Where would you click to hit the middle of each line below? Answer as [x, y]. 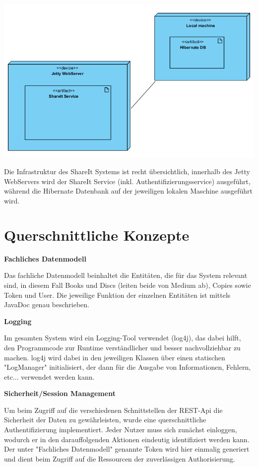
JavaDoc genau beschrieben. [47, 304]
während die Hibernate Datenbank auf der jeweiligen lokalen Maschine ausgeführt [129, 191]
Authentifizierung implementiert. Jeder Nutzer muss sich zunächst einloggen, [121, 430]
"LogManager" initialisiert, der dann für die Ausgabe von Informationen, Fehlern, [128, 367]
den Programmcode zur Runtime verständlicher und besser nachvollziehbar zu [122, 347]
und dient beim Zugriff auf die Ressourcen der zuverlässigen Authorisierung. [120, 458]
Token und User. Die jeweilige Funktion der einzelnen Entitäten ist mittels [117, 295]
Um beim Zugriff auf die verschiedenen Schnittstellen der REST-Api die [113, 410]
